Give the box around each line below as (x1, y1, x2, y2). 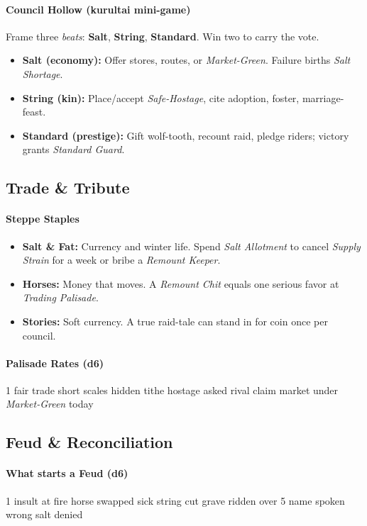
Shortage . (22, 66, 63, 81)
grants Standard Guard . (22, 142, 125, 157)
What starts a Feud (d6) (6, 466, 128, 481)
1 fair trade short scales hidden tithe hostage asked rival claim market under (6, 382, 339, 397)
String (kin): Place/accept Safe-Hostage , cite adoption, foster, (22, 90, 300, 105)
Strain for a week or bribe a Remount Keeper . (22, 252, 221, 267)
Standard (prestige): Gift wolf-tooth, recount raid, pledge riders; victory (22, 128, 349, 142)
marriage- (302, 90, 344, 105)
